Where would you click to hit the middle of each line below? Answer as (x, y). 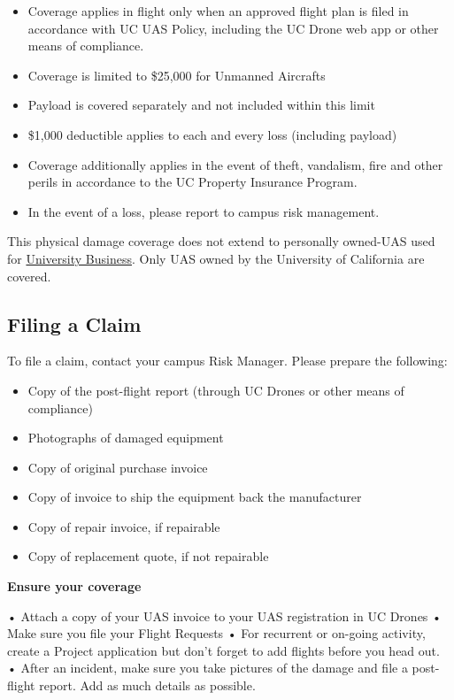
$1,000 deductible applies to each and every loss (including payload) (212, 134)
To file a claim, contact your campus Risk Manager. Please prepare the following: (227, 361)
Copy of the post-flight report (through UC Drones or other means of (216, 390)
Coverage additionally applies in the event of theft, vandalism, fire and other (235, 164)
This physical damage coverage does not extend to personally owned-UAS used (221, 241)
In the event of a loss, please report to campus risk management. (204, 211)
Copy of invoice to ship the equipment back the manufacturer (195, 497)
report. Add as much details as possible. (147, 685)
